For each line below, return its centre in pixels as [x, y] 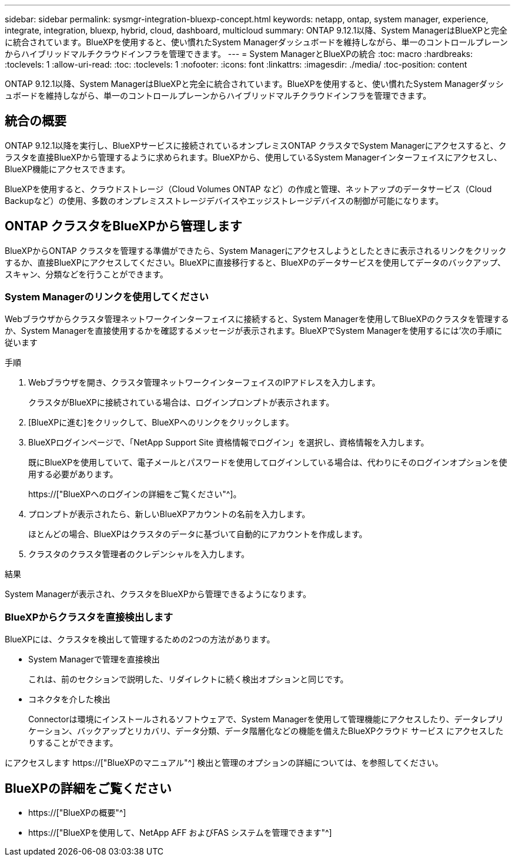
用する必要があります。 [73, 474]
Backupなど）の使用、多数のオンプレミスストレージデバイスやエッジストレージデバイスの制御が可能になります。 [224, 200]
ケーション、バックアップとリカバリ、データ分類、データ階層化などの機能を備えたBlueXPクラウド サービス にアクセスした [266, 731]
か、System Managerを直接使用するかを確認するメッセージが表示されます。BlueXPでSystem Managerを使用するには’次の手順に [254, 331]
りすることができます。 [73, 743]
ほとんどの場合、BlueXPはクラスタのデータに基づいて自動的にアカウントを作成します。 [198, 534]
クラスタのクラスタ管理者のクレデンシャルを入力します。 [139, 554]
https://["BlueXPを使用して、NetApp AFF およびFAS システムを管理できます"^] [180, 833]
